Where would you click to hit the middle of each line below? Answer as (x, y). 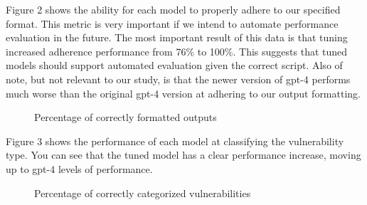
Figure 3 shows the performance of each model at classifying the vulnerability (175, 141)
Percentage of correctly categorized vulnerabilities (143, 193)
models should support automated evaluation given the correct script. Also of (174, 65)
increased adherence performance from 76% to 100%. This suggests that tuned (177, 51)
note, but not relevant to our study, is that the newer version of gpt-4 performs (178, 79)
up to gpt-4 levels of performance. (79, 168)
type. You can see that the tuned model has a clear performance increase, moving (183, 155)
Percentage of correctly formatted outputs (126, 117)
